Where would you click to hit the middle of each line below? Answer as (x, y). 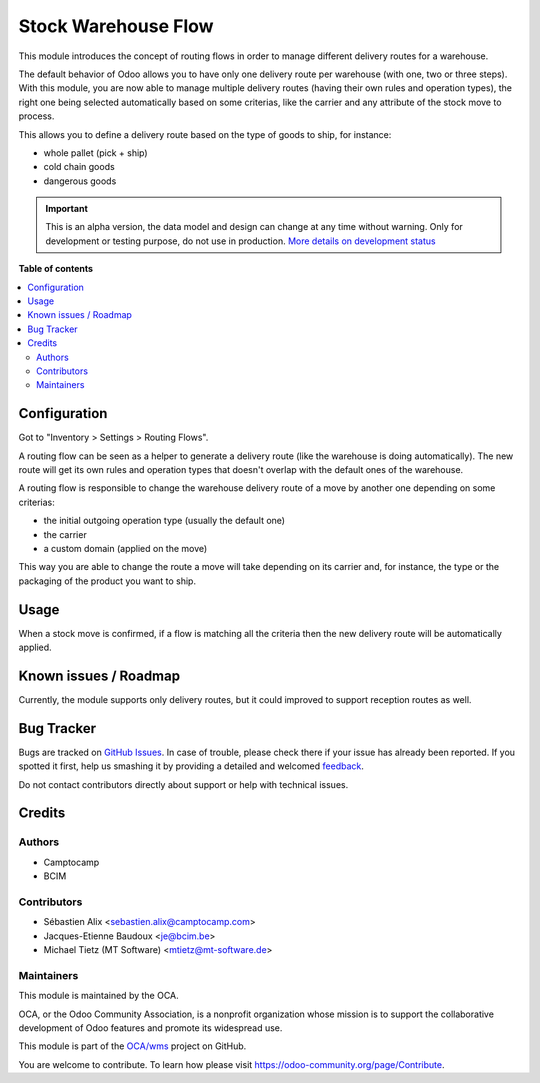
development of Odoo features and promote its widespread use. (150, 1028)
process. (36, 116)
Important (67, 209)
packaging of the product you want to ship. (107, 581)
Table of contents (56, 269)
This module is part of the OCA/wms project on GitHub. (132, 1046)
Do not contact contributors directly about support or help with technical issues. (183, 784)
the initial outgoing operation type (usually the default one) (164, 521)
